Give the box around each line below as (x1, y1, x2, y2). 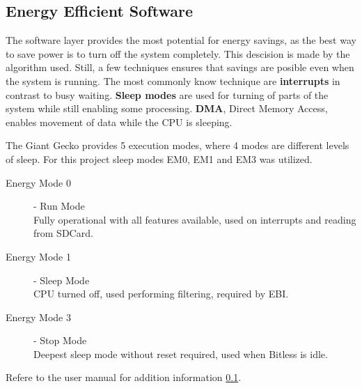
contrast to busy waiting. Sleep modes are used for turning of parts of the (6, 87, 329, 102)
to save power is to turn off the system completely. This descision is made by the (6, 46, 350, 61)
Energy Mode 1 (6, 249, 71, 263)
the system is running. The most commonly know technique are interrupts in (6, 73, 340, 88)
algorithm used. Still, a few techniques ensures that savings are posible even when (6, 60, 354, 75)
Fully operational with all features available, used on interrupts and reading (33, 212, 356, 226)
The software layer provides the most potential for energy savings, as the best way (6, 33, 356, 47)
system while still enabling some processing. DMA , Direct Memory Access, (6, 101, 328, 116)
